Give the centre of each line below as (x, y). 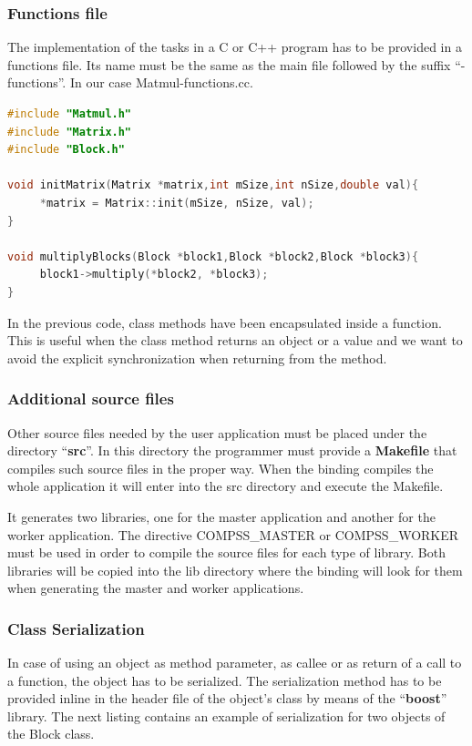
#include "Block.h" (66, 150)
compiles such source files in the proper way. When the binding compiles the (221, 468)
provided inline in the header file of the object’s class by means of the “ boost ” (227, 698)
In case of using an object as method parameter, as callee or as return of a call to (235, 663)
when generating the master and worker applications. (156, 588)
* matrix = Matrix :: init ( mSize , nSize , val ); (177, 203)
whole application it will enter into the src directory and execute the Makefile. (226, 486)
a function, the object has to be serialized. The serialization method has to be (225, 680)
